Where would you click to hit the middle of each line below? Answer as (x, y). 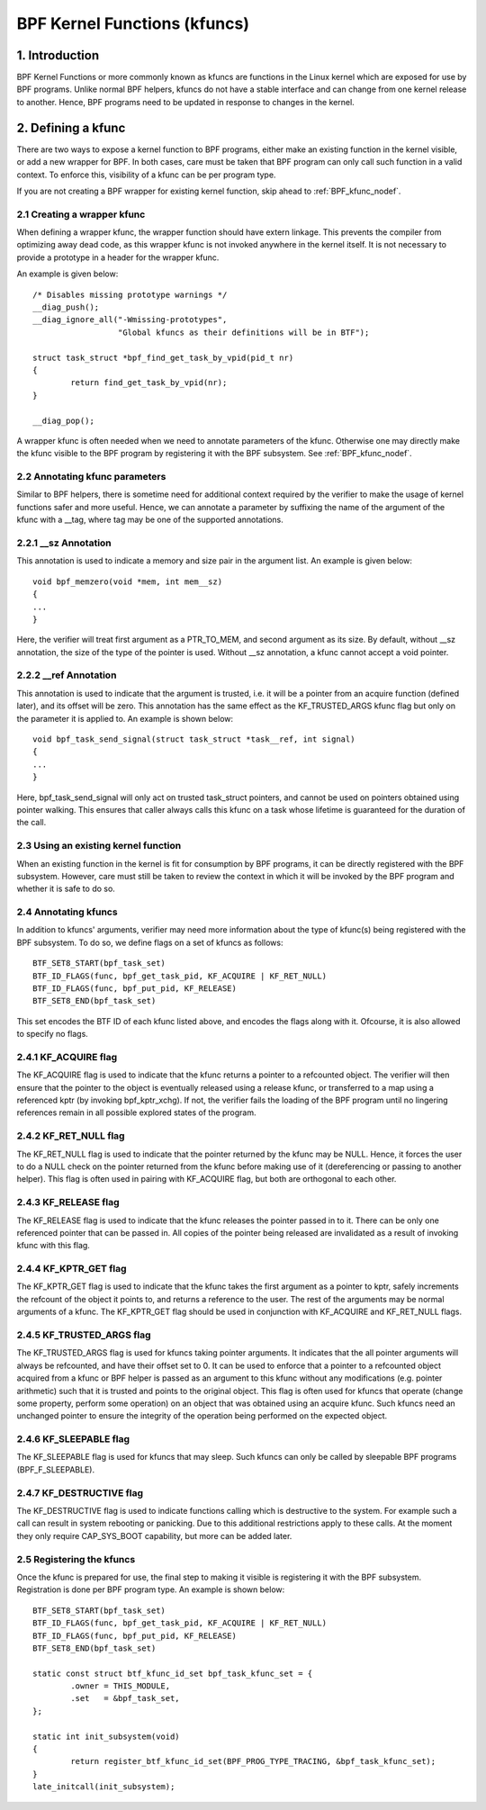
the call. (31, 823)
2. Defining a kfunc (71, 127)
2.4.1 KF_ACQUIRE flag (67, 1057)
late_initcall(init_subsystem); (104, 1787)
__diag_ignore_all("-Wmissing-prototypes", (130, 320)
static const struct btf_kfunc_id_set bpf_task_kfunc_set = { (173, 1673)
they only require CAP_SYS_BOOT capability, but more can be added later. (154, 1535)
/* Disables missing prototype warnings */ (130, 294)
